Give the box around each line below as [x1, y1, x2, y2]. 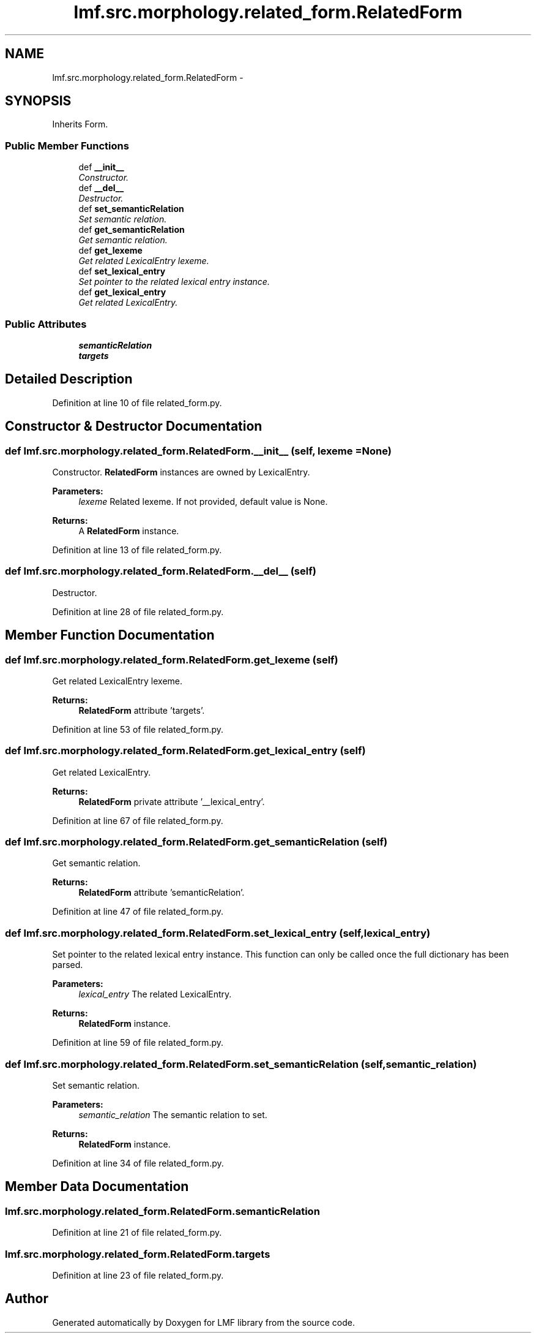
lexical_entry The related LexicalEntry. [78, 989, 232, 1000]
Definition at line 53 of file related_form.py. [52, 724, 224, 735]
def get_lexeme [78, 245, 143, 256]
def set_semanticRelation [78, 203, 184, 214]
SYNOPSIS [5, 93, 72, 109]
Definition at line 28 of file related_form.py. [52, 606, 224, 617]
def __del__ [78, 183, 124, 194]
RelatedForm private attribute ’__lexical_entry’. [78, 796, 265, 807]
